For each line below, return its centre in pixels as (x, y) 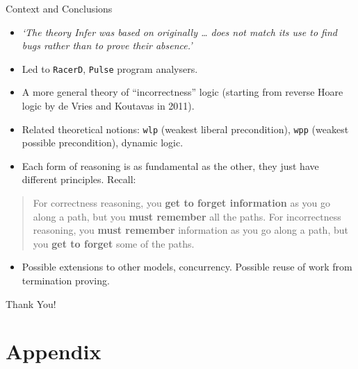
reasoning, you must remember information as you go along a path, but (190, 230)
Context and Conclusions (59, 8)
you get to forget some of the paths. (114, 243)
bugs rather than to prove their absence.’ (107, 45)
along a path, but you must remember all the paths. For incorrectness (187, 216)
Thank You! (31, 303)
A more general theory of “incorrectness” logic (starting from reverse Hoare (182, 92)
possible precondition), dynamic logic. (103, 143)
